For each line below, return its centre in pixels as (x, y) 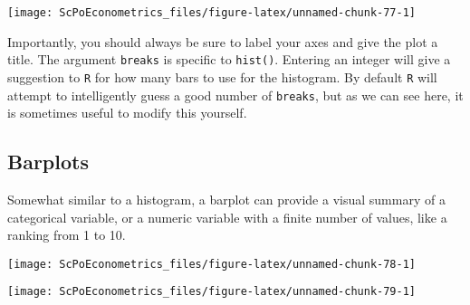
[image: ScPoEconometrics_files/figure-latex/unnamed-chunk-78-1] (212, 264)
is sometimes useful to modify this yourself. (127, 113)
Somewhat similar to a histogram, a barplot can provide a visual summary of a (226, 200)
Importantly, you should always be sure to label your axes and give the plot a (223, 41)
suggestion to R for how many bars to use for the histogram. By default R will (222, 76)
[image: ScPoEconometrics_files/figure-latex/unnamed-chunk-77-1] (212, 13)
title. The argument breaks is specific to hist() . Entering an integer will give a (229, 59)
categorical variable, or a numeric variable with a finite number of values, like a (227, 217)
